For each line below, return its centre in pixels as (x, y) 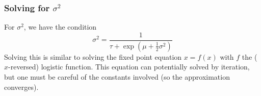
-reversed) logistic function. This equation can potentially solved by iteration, (129, 67)
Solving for (27, 7)
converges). (21, 87)
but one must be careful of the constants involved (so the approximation (117, 76)
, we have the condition (60, 27)
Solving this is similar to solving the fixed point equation (93, 56)
